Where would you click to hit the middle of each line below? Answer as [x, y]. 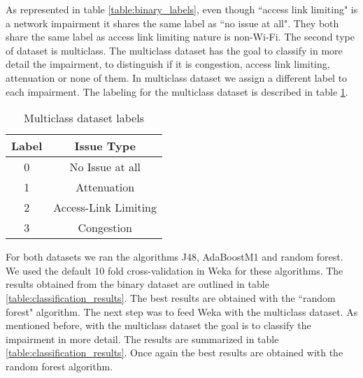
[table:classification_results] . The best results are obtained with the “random [171, 297]
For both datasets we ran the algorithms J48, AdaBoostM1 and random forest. [175, 257]
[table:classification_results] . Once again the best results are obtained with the [175, 352]
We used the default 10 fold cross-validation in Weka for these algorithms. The [175, 270]
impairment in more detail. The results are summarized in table [142, 339]
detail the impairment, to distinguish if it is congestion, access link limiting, [168, 64]
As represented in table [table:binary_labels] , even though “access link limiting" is [182, 9]
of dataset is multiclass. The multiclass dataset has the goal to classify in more [174, 50]
